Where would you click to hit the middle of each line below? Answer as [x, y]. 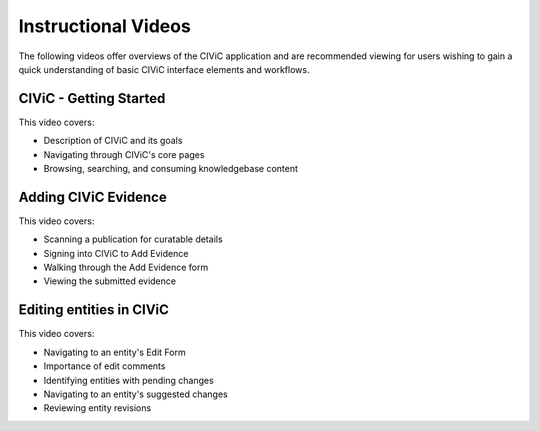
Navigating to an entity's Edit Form [114, 352]
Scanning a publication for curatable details [133, 239]
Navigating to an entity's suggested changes [136, 394]
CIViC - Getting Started [92, 98]
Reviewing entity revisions [97, 408]
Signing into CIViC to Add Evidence [116, 253]
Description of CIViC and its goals [113, 141]
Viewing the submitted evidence [110, 281]
